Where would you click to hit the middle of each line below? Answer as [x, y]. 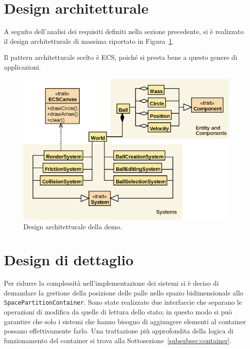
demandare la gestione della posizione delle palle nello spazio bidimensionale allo [124, 292]
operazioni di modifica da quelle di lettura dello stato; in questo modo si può [118, 312]
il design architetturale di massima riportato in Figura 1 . [89, 41]
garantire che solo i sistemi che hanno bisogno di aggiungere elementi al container [125, 321]
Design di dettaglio [69, 260]
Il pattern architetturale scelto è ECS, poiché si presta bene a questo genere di [121, 57]
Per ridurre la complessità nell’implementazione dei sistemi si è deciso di [111, 283]
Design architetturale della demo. [73, 226]
